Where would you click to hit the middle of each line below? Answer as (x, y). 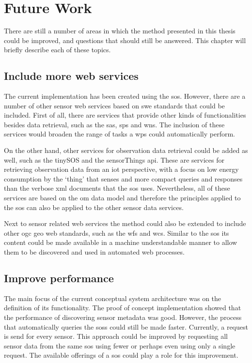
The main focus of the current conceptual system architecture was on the (113, 298)
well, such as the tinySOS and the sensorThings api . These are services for (114, 159)
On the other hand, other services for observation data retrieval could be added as (126, 150)
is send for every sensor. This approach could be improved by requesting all (116, 336)
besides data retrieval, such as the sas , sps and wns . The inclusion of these (114, 124)
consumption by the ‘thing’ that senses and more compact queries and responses (123, 178)
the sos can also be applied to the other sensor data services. (94, 207)
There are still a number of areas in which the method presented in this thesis (120, 31)
